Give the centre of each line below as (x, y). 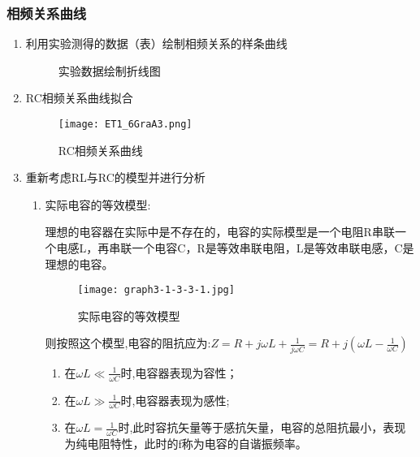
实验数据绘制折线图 (109, 70)
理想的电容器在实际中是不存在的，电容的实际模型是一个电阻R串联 (220, 232)
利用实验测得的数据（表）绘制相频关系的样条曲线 (156, 43)
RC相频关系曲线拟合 (79, 98)
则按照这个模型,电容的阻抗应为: (128, 343)
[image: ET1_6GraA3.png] (125, 124)
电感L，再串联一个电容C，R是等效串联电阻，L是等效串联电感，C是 (235, 248)
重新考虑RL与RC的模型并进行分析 (115, 177)
